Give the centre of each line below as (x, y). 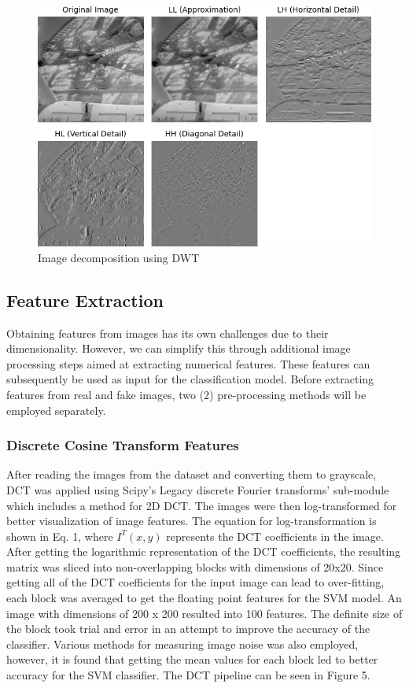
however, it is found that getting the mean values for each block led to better (192, 659)
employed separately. (56, 410)
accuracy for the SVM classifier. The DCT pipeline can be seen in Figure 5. (188, 675)
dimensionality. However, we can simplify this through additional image (179, 348)
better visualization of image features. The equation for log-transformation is (192, 521)
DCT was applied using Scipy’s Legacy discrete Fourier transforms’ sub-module (198, 489)
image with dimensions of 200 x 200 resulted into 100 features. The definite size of (204, 613)
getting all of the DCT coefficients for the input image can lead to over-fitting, (195, 582)
